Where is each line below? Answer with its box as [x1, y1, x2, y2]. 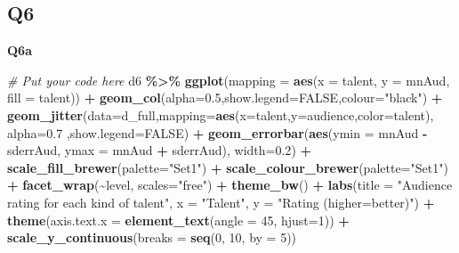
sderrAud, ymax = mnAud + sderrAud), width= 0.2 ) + [7, 141, 312, 159]
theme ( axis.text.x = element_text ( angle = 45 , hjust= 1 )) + [7, 210, 350, 229]
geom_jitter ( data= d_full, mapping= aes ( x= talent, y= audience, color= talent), [7, 105, 434, 124]
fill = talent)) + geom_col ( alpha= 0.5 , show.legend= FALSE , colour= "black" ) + [7, 88, 443, 107]
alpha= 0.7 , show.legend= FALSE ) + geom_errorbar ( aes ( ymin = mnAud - [7, 123, 428, 142]
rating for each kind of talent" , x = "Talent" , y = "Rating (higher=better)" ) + [7, 192, 435, 211]
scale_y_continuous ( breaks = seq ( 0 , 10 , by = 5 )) [7, 228, 297, 247]
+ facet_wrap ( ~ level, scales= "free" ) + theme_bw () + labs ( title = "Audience [7, 175, 453, 194]
